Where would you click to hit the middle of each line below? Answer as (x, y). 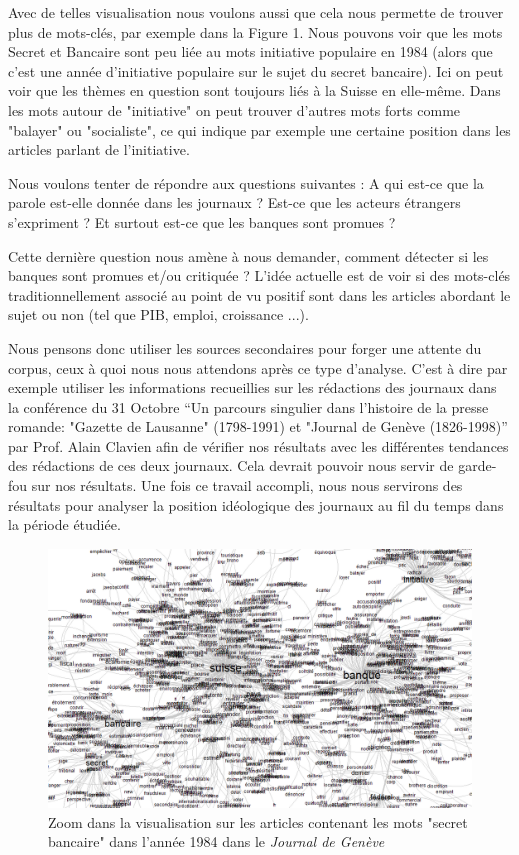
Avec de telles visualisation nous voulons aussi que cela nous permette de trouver (256, 12)
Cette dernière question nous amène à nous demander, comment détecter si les (248, 255)
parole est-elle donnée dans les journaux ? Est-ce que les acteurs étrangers (234, 202)
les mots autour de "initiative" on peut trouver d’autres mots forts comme (234, 109)
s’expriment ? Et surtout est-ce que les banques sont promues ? (202, 221)
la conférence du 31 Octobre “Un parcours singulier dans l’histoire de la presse (248, 406)
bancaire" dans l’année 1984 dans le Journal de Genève (216, 841)
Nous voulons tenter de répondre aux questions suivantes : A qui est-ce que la (246, 182)
